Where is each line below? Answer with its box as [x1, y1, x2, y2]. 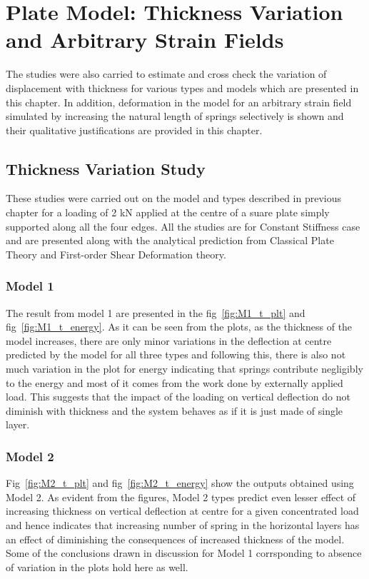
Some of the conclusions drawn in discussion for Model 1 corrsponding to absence [6, 545, 362, 560]
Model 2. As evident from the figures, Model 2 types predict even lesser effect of [6, 489, 356, 504]
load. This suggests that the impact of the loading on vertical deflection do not [6, 389, 350, 404]
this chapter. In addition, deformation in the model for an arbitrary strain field [6, 94, 352, 109]
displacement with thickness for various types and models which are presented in [6, 80, 359, 95]
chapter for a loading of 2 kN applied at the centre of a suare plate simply [6, 205, 330, 220]
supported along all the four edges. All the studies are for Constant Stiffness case [6, 218, 360, 233]
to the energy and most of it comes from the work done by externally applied [6, 375, 343, 390]
